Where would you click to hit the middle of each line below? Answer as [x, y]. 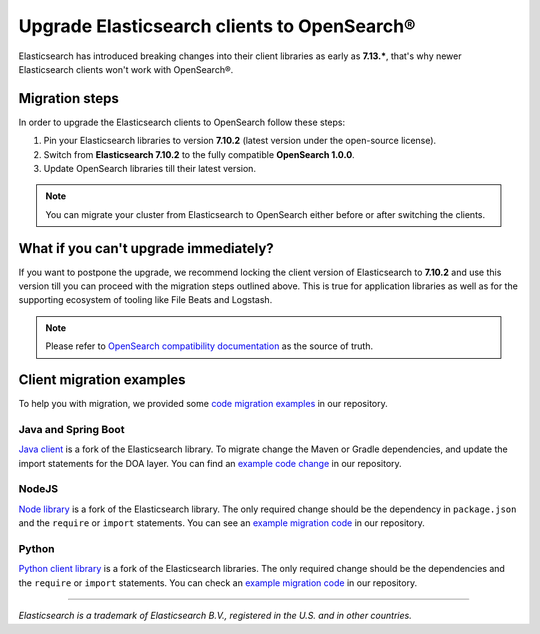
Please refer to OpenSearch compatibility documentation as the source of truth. [209, 346]
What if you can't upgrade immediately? [146, 248]
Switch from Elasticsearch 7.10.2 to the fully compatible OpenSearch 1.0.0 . [199, 154]
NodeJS [38, 489]
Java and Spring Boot [71, 429]
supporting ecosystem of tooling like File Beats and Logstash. [145, 300]
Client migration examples [102, 380]
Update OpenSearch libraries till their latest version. [150, 169]
